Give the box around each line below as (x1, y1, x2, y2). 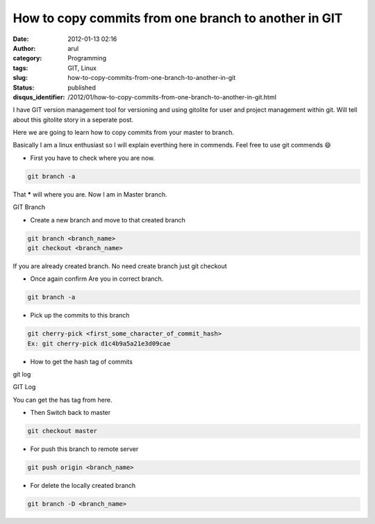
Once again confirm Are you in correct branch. (30, 275, 164, 283)
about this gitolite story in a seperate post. (12, 115, 134, 124)
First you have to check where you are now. (30, 154, 156, 162)
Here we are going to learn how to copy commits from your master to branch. (12, 129, 235, 137)
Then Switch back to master (30, 409, 111, 417)
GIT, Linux (67, 63, 97, 72)
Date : (12, 35, 29, 43)
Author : (12, 44, 36, 52)
